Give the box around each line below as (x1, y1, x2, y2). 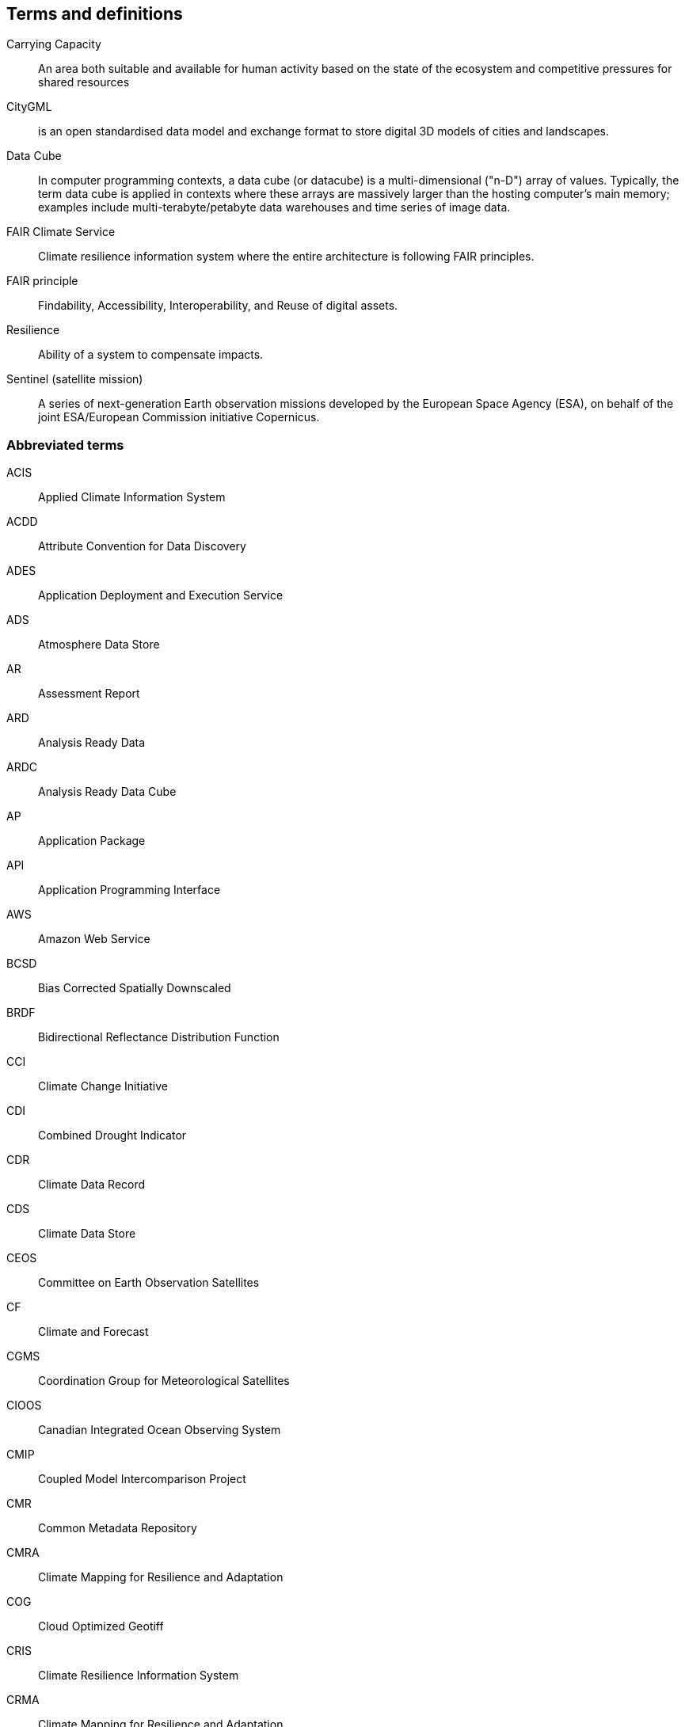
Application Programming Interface (38, 883, 221, 897)
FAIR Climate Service (6, 225, 116, 239)
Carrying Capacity (6, 37, 101, 51)
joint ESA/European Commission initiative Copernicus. (38, 410, 320, 424)
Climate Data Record (38, 1177, 146, 1192)
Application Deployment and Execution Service (38, 588, 284, 603)
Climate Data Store (38, 1227, 136, 1241)
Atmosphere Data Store (38, 637, 160, 652)
